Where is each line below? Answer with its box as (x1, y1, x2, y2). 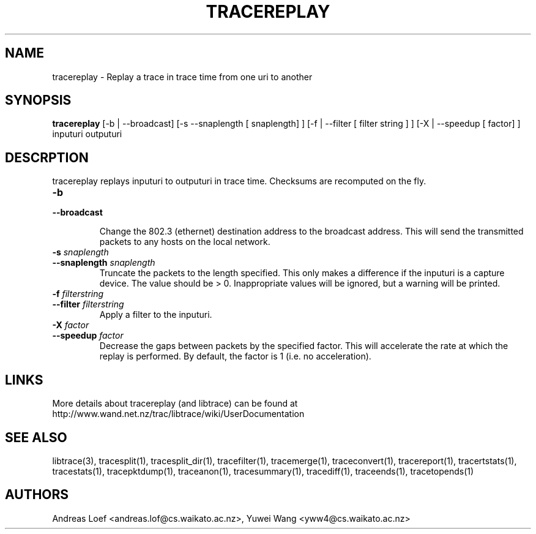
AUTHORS (5, 487, 69, 503)
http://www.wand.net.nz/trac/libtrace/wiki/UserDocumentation (52, 408, 305, 419)
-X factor (52, 320, 89, 331)
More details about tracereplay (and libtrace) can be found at (52, 398, 298, 409)
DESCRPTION (5, 149, 89, 165)
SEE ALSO (5, 429, 67, 445)
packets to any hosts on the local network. (99, 236, 270, 247)
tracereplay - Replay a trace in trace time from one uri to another (52, 71, 313, 82)
